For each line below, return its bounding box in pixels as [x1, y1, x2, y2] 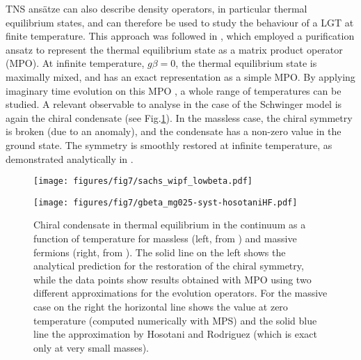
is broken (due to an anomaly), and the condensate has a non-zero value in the [6, 124, 342, 139]
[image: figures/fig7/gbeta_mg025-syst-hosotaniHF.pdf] [33, 197, 298, 208]
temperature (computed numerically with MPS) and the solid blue [33, 313, 317, 327]
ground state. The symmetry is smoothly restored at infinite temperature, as [6, 137, 332, 152]
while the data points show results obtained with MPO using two [33, 272, 312, 286]
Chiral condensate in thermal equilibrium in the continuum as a [33, 217, 306, 232]
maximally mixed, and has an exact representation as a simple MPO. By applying [6, 69, 355, 84]
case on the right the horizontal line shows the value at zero [33, 299, 288, 313]
